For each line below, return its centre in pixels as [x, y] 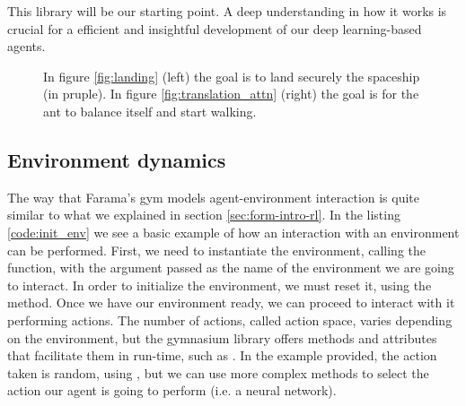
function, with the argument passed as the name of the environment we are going [231, 268]
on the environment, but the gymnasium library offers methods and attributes [222, 337]
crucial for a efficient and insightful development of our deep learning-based [215, 28]
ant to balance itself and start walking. [150, 111]
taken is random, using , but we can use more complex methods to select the [218, 372]
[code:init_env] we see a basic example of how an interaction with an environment [233, 232]
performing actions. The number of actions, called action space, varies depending [230, 320]
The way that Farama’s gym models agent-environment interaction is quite [214, 197]
